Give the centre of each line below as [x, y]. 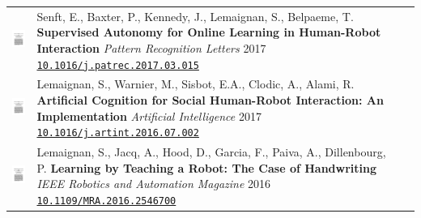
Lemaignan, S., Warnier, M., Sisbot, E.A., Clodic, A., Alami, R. [196, 84]
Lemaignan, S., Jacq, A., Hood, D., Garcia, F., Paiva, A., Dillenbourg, [211, 152]
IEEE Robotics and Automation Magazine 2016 [154, 184]
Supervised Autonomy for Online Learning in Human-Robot [209, 32]
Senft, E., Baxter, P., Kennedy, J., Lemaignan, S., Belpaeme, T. [195, 16]
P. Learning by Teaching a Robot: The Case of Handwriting [206, 167]
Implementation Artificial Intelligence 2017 [149, 115]
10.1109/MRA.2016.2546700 [106, 201]
